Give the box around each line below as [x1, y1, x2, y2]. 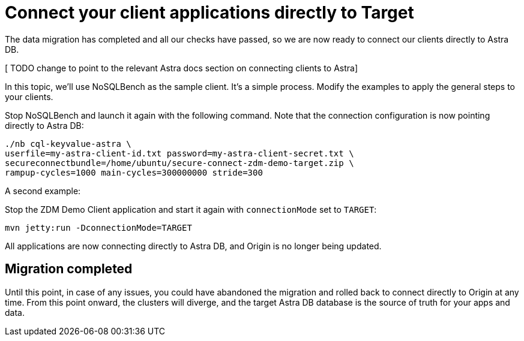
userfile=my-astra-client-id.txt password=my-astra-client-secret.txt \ [5, 148, 354, 158]
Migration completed [5, 261, 133, 277]
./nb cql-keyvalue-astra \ [5, 138, 131, 149]
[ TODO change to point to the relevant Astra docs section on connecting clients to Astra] [5, 62, 358, 73]
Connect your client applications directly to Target [5, 2, 414, 23]
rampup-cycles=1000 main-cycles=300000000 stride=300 [5, 167, 263, 177]
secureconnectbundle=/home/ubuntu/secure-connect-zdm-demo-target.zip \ [5, 158, 354, 168]
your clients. [5, 91, 53, 102]
